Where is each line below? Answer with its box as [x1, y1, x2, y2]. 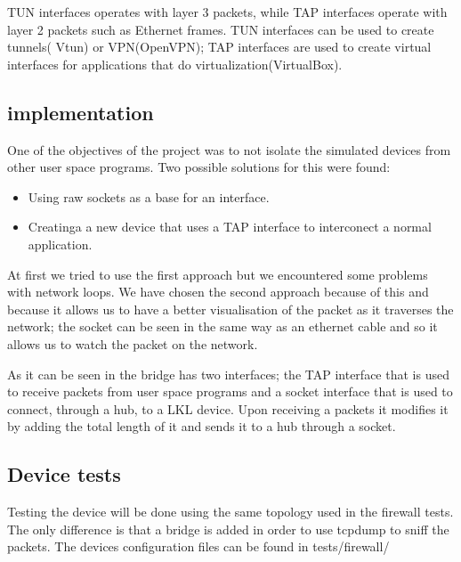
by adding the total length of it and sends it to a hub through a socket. [7, 417, 396, 436]
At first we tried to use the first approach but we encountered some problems [7, 265, 428, 283]
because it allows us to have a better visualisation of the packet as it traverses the [7, 299, 454, 318]
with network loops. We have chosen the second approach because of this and [7, 282, 429, 301]
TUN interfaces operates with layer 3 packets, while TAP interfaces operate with [7, 3, 448, 20]
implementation [7, 98, 154, 126]
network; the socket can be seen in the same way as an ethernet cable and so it [7, 317, 438, 336]
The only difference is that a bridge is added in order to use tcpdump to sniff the [7, 519, 449, 538]
